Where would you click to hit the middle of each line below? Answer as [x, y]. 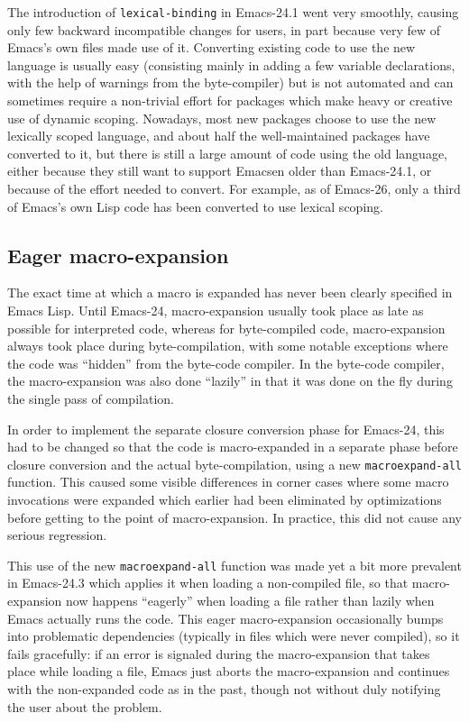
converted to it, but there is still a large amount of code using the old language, [228, 153]
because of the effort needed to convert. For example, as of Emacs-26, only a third [234, 188]
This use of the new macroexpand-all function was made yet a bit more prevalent [234, 565]
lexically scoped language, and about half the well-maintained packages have [219, 136]
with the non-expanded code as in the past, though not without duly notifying [224, 688]
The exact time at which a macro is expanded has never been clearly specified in [230, 292]
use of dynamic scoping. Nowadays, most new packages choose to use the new [222, 118]
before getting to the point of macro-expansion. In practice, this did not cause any [234, 517]
